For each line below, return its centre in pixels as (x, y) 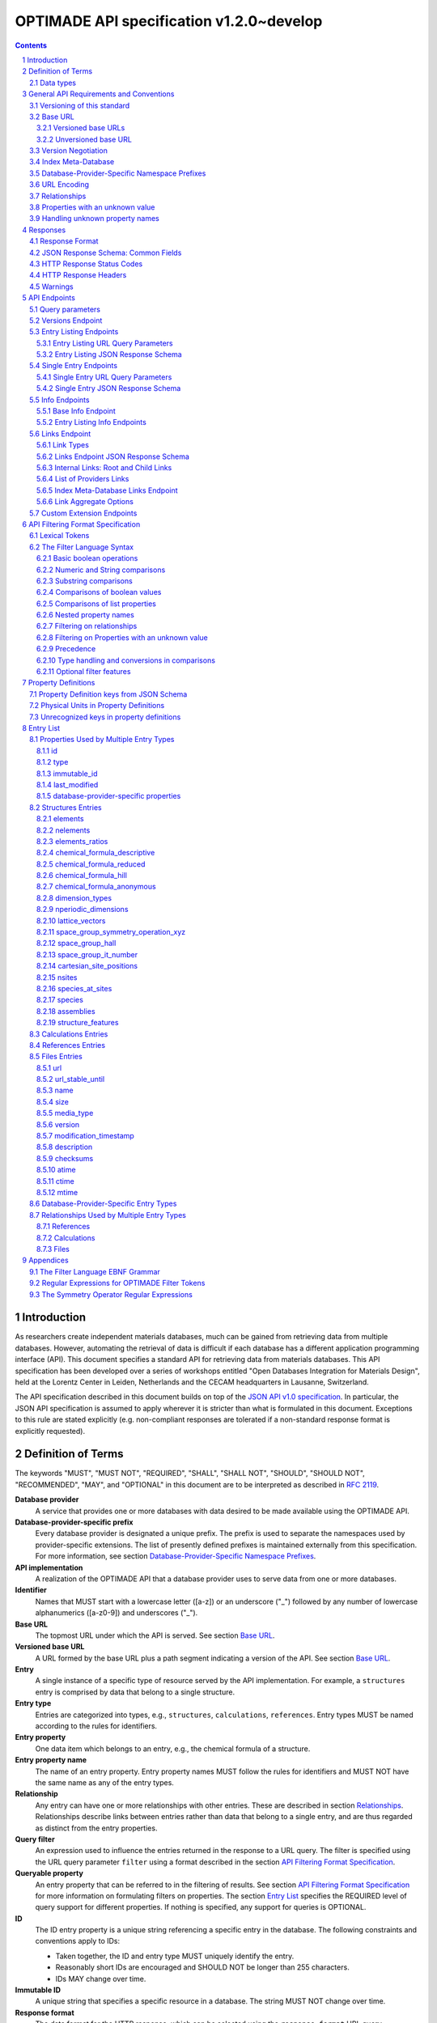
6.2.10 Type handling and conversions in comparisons (126, 660)
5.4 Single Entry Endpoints (73, 366)
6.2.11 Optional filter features (84, 672)
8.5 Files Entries (56, 1057)
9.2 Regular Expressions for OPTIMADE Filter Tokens (117, 1283)
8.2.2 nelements (64, 830)
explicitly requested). (50, 1431)
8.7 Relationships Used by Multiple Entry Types (108, 1215)
